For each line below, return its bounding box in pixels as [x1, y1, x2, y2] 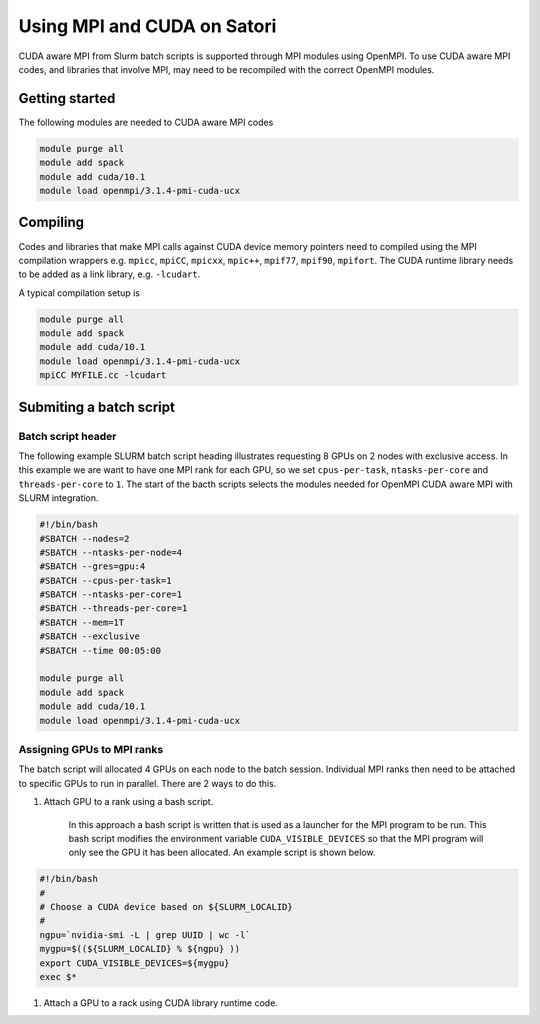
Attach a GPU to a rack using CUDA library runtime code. [43, 996, 279, 1009]
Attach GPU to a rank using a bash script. [43, 796, 214, 808]
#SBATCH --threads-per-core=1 [39, 603, 188, 614]
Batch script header [18, 429, 117, 443]
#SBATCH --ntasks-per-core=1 [39, 589, 183, 600]
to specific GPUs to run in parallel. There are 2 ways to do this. [18, 777, 277, 789]
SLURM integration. [18, 492, 99, 504]
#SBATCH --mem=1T [39, 616, 125, 628]
